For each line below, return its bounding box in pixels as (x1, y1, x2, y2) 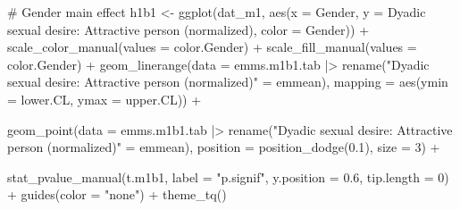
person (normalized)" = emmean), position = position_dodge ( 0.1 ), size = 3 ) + (7, 138, 440, 156)
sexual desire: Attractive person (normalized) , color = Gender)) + (7, 20, 370, 38)
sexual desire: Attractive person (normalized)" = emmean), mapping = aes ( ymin (7, 72, 448, 91)
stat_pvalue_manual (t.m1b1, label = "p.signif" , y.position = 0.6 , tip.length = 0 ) (7, 167, 449, 186)
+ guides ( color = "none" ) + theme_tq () (7, 185, 227, 204)
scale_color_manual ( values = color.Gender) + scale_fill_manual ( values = (7, 38, 417, 56)
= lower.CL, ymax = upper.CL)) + (7, 89, 202, 108)
